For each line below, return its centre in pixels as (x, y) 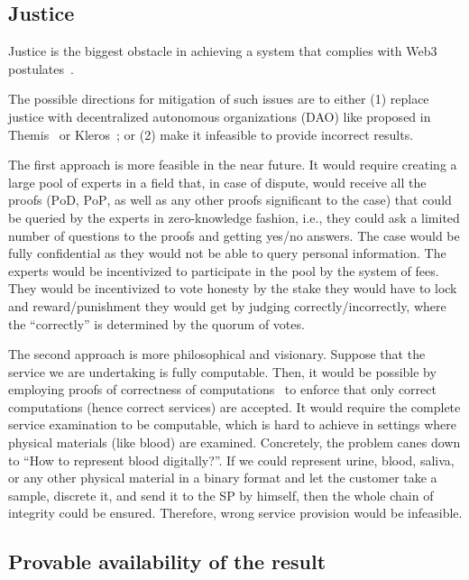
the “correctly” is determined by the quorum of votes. (156, 323)
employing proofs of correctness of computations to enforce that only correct (222, 389)
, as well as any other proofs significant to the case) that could (279, 200)
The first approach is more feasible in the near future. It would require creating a (233, 165)
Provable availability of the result (167, 562)
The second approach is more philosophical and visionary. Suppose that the (217, 354)
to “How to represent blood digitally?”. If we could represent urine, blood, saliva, (231, 460)
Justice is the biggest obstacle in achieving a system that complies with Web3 (223, 51)
